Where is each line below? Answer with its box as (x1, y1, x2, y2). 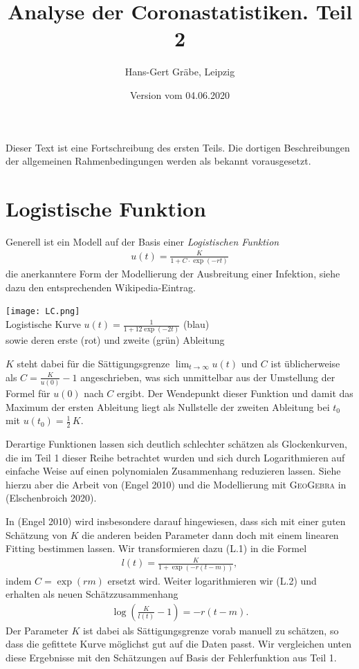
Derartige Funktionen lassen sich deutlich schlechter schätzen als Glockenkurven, (6, 436, 347, 450)
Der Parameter (6, 623, 68, 637)
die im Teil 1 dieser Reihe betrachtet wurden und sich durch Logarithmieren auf (6, 450, 345, 464)
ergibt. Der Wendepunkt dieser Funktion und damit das (117, 385, 353, 400)
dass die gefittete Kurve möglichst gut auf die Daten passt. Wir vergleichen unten (6, 636, 352, 651)
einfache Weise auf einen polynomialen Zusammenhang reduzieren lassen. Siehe (6, 464, 341, 478)
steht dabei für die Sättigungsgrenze (17, 356, 170, 371)
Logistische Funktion (6, 194, 206, 222)
